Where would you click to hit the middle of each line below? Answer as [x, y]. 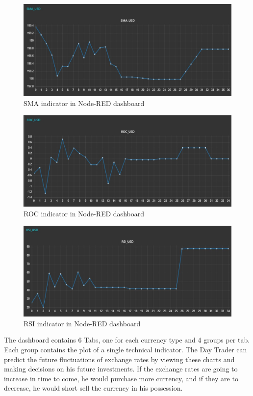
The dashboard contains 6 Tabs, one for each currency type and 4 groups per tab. [127, 340]
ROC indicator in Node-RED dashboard [84, 214]
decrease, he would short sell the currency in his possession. [93, 388]
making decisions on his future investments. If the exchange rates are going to [121, 369]
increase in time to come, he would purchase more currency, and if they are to [121, 378]
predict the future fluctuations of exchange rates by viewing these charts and [119, 359]
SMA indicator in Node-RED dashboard [84, 103]
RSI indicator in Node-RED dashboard [82, 323]
